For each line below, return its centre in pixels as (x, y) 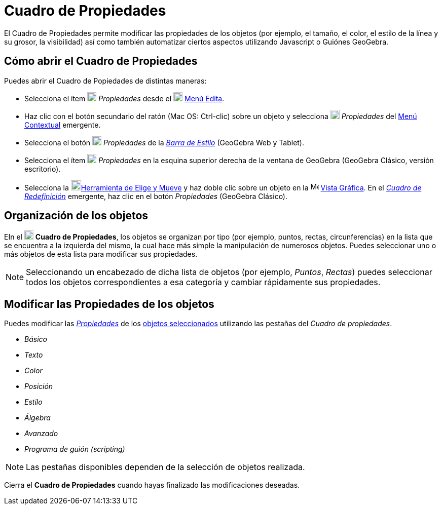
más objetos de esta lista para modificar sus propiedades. (101, 254)
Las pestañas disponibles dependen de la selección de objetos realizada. (165, 467)
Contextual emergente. (63, 125)
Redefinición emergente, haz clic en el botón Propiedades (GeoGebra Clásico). (156, 196)
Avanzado (41, 434)
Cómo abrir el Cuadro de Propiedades (101, 61)
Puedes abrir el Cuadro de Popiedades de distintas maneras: (105, 81)
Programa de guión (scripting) (75, 449)
